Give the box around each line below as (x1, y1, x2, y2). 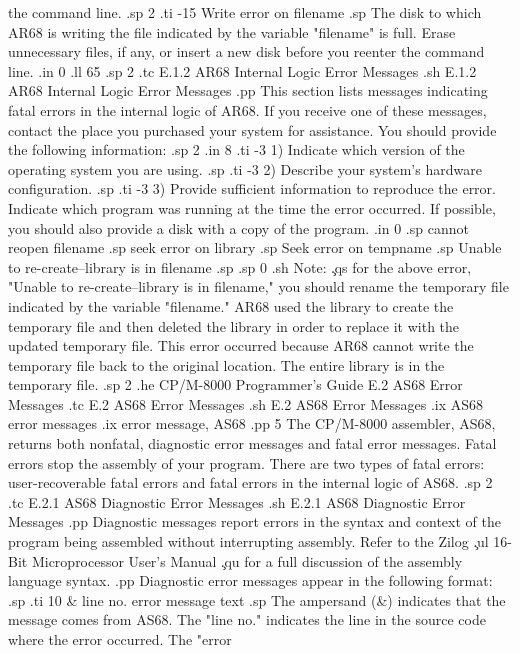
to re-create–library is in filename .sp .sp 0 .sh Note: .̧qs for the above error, (8, 256, 472, 277)
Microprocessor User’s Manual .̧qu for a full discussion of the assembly (31, 550, 463, 571)
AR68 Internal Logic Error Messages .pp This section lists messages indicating (8, 80, 488, 101)
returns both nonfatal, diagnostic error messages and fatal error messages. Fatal (8, 433, 497, 454)
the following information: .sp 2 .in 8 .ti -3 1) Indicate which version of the (8, 139, 465, 160)
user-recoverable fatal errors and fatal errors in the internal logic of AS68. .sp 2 (8, 472, 493, 493)
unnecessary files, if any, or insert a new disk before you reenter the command (8, 41, 485, 62)
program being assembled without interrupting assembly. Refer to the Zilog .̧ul (8, 531, 489, 552)
